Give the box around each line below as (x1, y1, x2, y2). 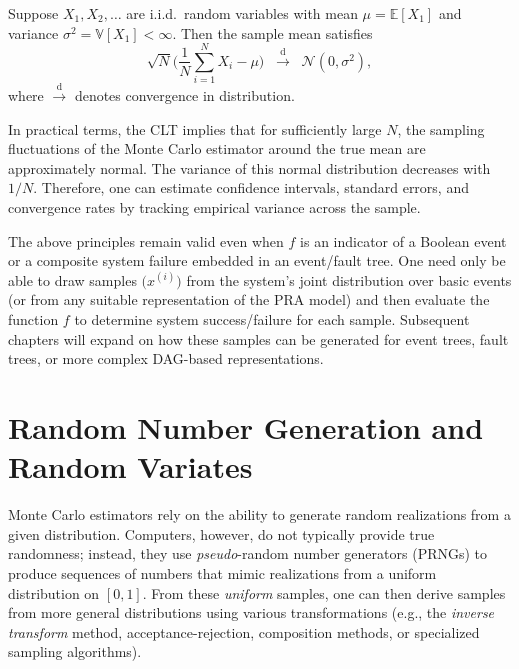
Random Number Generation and (8, 407, 484, 448)
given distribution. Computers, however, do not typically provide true (8, 523, 435, 544)
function (8, 309, 59, 330)
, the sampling (397, 118, 485, 139)
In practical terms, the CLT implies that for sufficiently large (8, 118, 382, 139)
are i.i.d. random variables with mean (126, 3, 358, 23)
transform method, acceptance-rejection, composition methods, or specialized (8, 621, 480, 642)
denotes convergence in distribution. (74, 85, 295, 106)
